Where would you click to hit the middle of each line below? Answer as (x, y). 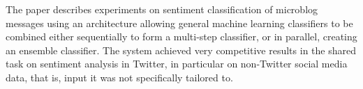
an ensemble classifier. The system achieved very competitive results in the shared (181, 50)
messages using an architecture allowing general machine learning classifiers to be (179, 23)
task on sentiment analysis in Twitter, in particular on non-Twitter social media (177, 64)
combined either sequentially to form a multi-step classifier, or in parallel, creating (181, 37)
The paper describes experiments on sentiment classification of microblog (162, 9)
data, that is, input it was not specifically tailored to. (119, 77)
